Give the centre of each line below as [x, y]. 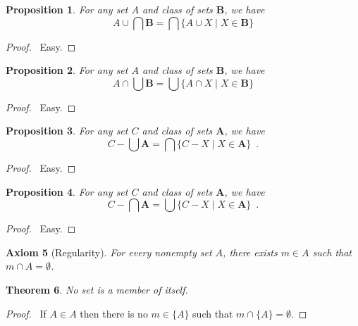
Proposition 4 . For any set [67, 191]
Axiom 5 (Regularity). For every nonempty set [109, 252]
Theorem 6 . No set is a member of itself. [97, 289]
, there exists [250, 252]
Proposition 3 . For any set [67, 131]
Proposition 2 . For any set [67, 70]
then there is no [114, 313]
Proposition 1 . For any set [67, 9]
